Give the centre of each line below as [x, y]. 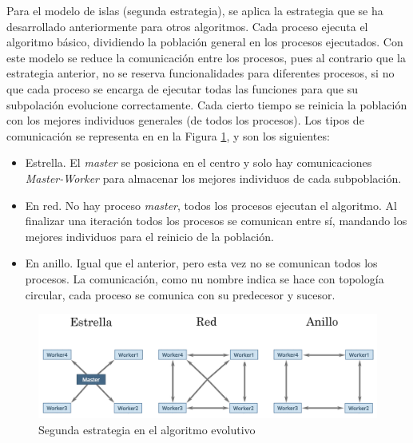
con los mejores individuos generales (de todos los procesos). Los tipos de [185, 120]
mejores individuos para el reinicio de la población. [149, 236]
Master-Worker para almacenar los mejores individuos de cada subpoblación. [213, 178]
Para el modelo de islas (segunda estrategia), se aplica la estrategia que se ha [195, 10]
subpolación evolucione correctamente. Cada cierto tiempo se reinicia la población [207, 104]
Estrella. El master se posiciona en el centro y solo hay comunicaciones [199, 162]
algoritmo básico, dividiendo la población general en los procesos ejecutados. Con [205, 42]
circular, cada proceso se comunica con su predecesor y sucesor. [180, 294]
